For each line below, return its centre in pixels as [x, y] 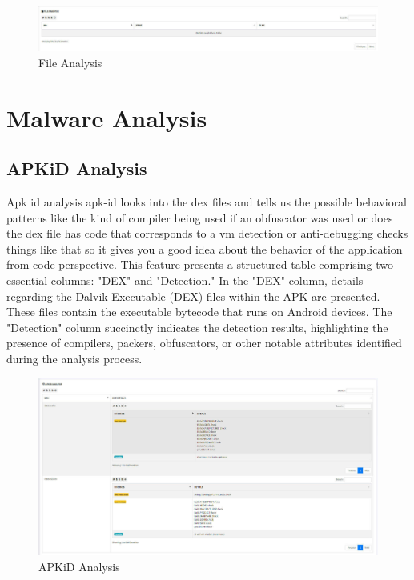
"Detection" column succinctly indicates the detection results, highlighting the [197, 327]
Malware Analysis [107, 117]
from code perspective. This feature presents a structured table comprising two [200, 264]
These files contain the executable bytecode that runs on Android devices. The [199, 312]
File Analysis [70, 62]
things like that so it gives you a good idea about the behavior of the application [205, 248]
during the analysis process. [74, 359]
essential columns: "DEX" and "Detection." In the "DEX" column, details [185, 280]
